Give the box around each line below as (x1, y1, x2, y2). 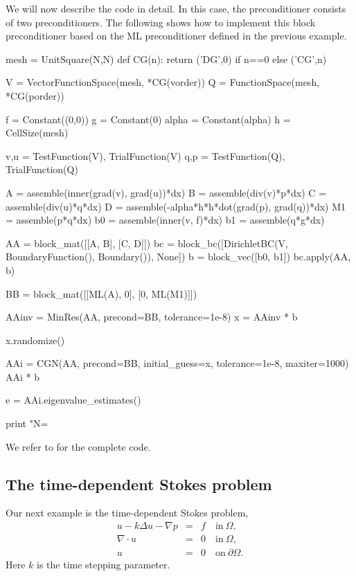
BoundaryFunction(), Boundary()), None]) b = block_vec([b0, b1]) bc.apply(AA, (6, 249, 351, 264)
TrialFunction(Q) (6, 162, 78, 177)
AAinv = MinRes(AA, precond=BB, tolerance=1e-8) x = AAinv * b (6, 309, 298, 324)
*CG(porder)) (6, 88, 64, 102)
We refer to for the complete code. (6, 439, 151, 453)
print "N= (6, 416, 48, 431)
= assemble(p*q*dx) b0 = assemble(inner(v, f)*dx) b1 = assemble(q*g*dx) (6, 213, 325, 227)
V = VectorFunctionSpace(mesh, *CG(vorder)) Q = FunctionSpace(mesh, (6, 75, 320, 89)
